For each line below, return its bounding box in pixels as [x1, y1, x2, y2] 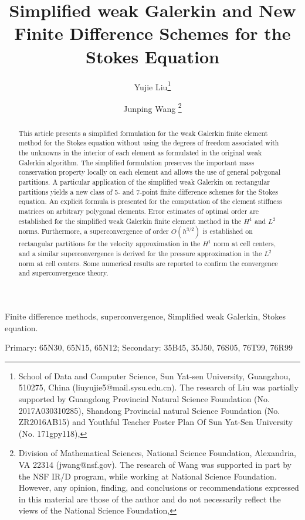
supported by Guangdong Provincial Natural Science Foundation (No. [18, 392, 270, 405]
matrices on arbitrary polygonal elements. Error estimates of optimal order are [18, 206, 259, 216]
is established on [202, 226, 253, 236]
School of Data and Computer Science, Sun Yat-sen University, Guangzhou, [18, 369, 291, 382]
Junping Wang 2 [123, 100, 182, 114]
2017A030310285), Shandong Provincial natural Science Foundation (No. [18, 404, 280, 416]
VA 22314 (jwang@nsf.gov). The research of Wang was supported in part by [18, 458, 292, 470]
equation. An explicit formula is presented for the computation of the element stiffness [18, 196, 282, 206]
